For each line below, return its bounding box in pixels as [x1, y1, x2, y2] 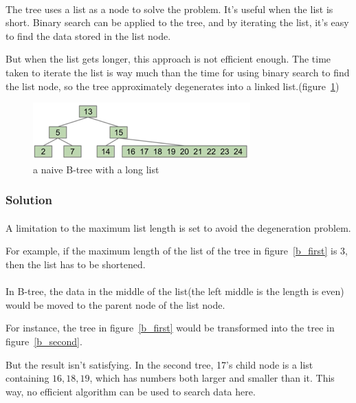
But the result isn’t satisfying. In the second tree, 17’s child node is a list [5, 357, 313, 371]
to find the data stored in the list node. [5, 28, 171, 43]
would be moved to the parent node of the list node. [5, 297, 225, 312]
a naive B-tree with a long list [33, 162, 159, 176]
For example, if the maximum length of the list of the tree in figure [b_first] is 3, [5, 243, 348, 258]
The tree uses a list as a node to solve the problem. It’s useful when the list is [5, 1, 333, 16]
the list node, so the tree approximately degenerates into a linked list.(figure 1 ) [5, 78, 340, 93]
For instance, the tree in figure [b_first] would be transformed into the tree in [5, 320, 335, 335]
